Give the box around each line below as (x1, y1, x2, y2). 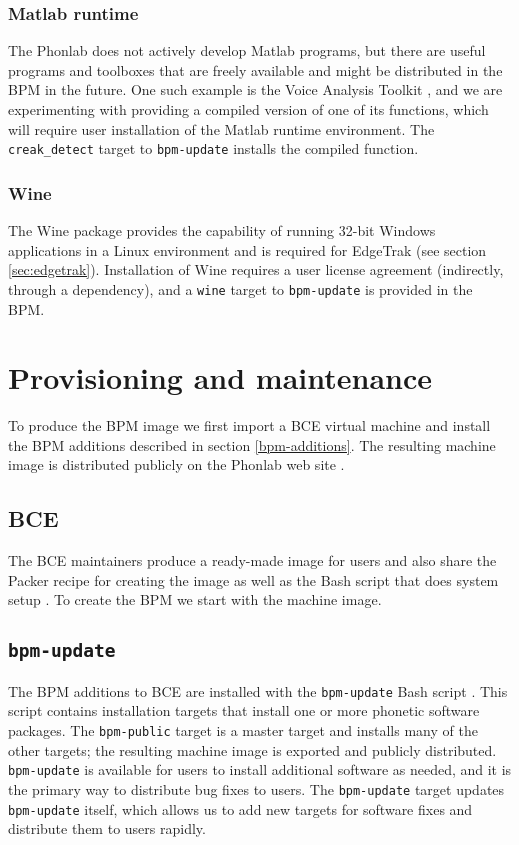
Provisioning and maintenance (8, 357, 433, 398)
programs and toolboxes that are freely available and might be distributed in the (8, 59, 503, 80)
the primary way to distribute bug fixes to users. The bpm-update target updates (8, 778, 505, 799)
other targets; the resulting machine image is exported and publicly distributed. (8, 739, 497, 760)
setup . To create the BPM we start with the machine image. (8, 589, 382, 610)
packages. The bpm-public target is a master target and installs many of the (8, 720, 478, 741)
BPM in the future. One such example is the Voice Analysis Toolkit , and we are (8, 79, 503, 100)
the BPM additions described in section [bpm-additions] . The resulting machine (8, 434, 496, 455)
